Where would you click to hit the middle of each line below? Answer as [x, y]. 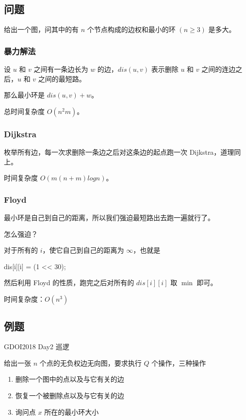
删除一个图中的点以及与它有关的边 [70, 379]
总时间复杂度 [24, 111]
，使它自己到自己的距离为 [83, 250]
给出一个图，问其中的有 [41, 29]
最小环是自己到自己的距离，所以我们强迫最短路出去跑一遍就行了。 [109, 218]
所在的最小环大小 [72, 412]
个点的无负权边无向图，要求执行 [90, 363]
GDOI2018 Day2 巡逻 [37, 347]
